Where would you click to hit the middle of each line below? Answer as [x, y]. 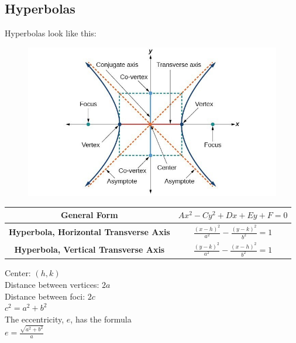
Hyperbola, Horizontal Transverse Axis [90, 231]
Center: [18, 273]
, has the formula [101, 319]
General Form [90, 215]
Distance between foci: [45, 296]
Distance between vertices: [52, 285]
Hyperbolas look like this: [51, 33]
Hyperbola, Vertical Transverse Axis [90, 249]
